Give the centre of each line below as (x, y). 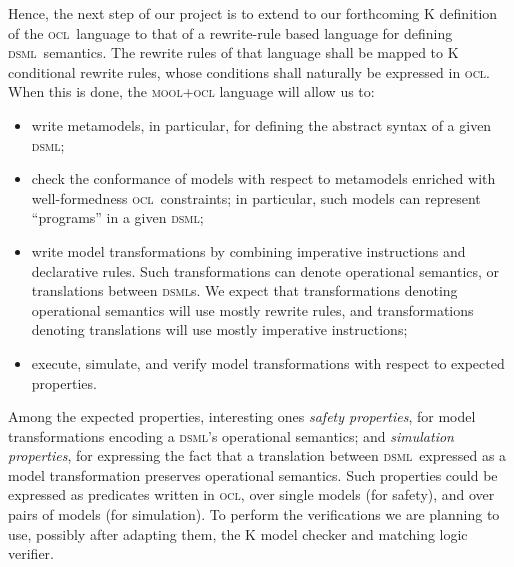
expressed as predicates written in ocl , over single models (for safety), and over (251, 494)
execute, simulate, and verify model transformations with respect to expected (268, 362)
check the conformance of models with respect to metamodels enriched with (263, 178)
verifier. (31, 553)
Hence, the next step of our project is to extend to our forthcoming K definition (253, 13)
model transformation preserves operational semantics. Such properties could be (253, 474)
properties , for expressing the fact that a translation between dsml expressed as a (257, 455)
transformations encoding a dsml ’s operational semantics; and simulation (231, 435)
